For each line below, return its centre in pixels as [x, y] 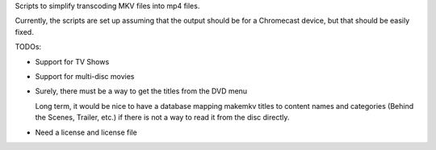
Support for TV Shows [72, 61]
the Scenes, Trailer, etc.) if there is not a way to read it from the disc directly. [162, 118]
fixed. [24, 31]
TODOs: [28, 47]
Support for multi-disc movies [85, 76]
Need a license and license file [86, 132]
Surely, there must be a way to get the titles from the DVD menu [141, 91]
